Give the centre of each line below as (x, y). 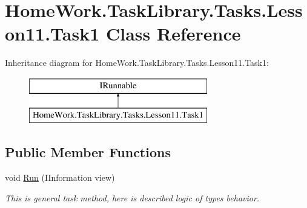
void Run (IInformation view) (60, 177)
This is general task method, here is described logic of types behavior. (132, 197)
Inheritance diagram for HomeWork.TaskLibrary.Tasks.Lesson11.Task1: (137, 63)
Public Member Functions (88, 152)
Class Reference (173, 34)
